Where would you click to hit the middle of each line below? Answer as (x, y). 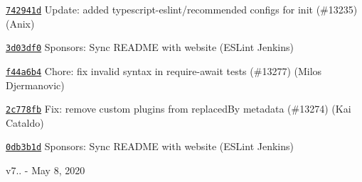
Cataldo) (25, 122)
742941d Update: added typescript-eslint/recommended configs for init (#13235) (182, 9)
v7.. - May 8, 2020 (46, 170)
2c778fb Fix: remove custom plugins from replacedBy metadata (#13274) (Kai (179, 109)
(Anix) (20, 23)
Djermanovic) (35, 85)
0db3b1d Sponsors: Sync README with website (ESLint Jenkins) (150, 146)
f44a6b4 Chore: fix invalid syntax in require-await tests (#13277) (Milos (164, 70)
